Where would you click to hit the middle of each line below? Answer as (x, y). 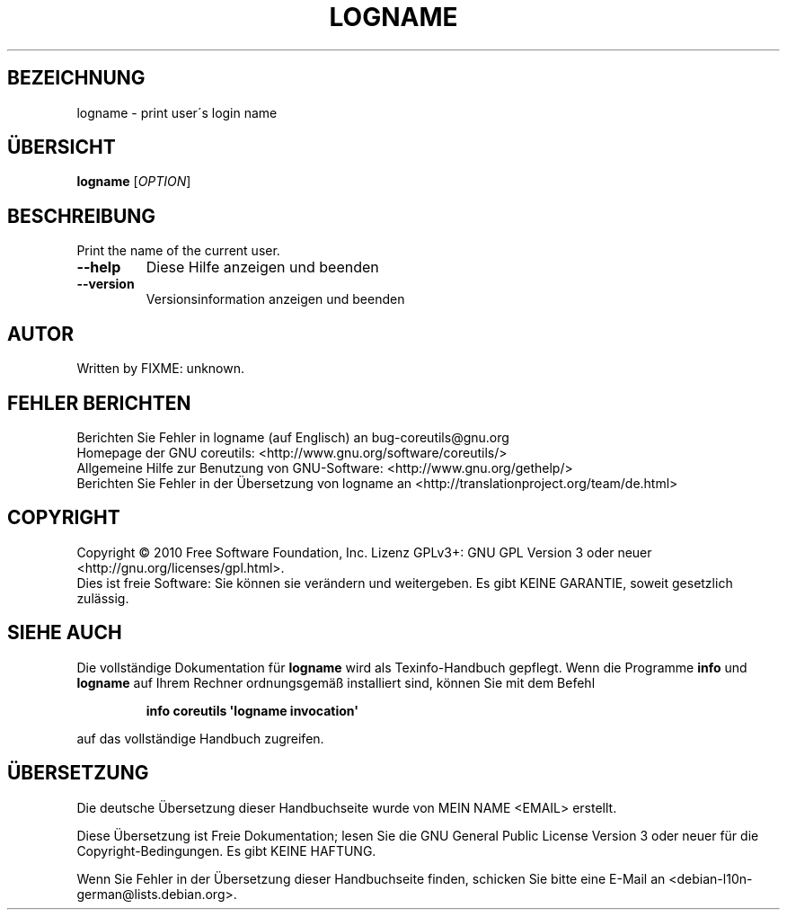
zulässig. (103, 598)
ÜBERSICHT (62, 147)
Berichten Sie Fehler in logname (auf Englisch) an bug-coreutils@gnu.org (293, 437)
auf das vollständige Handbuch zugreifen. (200, 738)
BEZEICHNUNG (76, 78)
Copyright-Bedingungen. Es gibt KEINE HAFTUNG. (226, 850)
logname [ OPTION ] (134, 182)
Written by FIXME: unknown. (161, 369)
